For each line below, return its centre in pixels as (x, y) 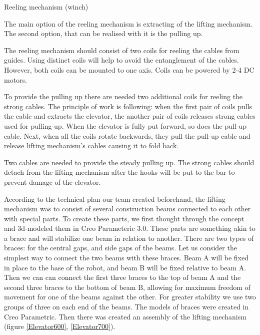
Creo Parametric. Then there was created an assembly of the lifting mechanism (125, 316)
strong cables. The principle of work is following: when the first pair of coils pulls (128, 106)
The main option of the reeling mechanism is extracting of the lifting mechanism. (128, 23)
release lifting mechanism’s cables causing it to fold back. (91, 145)
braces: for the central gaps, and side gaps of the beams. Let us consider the (120, 248)
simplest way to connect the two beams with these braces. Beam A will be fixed (126, 258)
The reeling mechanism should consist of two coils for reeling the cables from (122, 50)
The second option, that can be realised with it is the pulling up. (103, 33)
